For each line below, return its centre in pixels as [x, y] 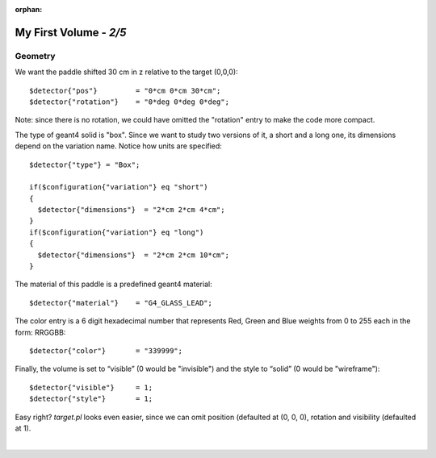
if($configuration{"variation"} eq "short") [119, 187]
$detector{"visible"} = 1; [91, 387]
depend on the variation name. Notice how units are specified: [118, 146]
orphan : [29, 9]
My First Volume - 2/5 [71, 32]
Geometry [35, 56]
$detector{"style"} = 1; [91, 399]
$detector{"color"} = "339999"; [106, 350]
